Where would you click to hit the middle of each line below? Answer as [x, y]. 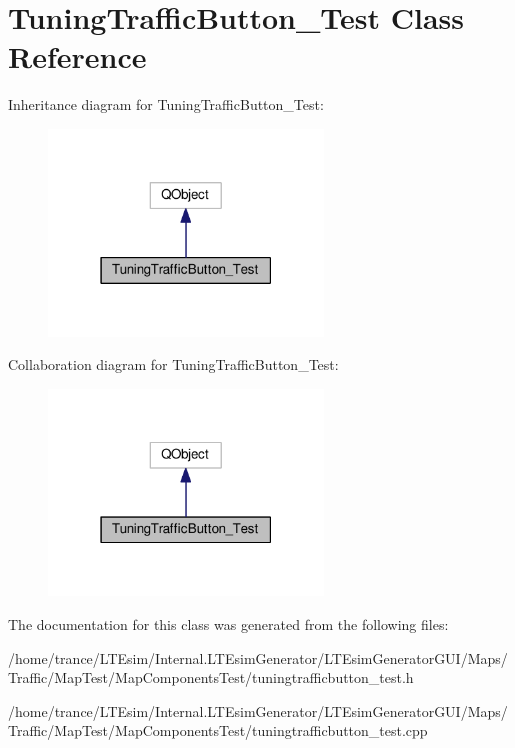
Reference [77, 56]
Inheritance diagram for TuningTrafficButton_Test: [166, 104]
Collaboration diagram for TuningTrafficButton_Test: [173, 364]
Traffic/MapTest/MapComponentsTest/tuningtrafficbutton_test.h [211, 677]
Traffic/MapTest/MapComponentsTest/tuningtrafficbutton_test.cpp [218, 730]
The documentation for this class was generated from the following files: [228, 623]
